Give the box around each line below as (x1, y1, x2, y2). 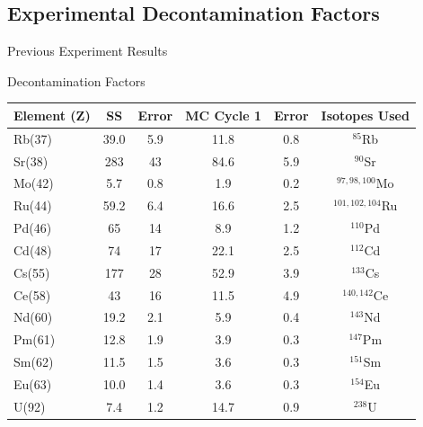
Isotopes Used (321, 105, 410, 124)
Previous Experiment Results (7, 41, 168, 60)
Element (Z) (13, 105, 91, 124)
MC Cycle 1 (185, 105, 261, 124)
